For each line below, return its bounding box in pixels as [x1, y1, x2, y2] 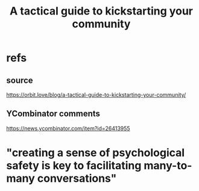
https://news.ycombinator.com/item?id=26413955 [6, 125, 131, 132]
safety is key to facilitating [6, 159, 142, 172]
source [6, 75, 33, 85]
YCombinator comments [6, 109, 101, 119]
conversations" [37, 172, 117, 185]
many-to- [144, 159, 192, 172]
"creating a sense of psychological [6, 146, 185, 160]
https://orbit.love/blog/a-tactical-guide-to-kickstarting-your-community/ [6, 91, 186, 98]
